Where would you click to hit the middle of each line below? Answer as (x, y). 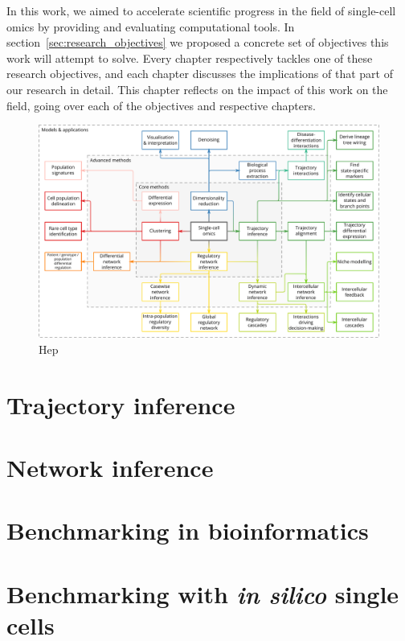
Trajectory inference (121, 404)
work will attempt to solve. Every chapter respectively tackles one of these (190, 58)
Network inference (110, 467)
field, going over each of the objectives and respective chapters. (161, 105)
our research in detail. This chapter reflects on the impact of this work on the (197, 89)
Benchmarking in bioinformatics (188, 530)
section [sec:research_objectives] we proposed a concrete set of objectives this (198, 42)
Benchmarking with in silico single (203, 594)
